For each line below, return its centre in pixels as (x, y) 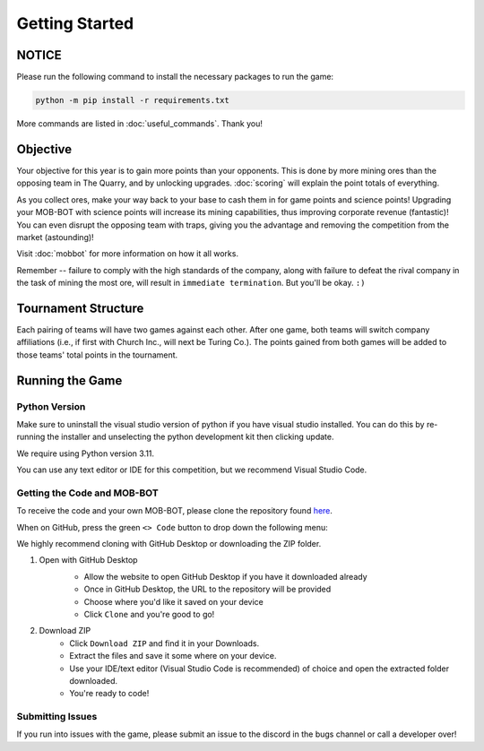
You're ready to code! (109, 694)
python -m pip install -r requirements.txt (133, 100)
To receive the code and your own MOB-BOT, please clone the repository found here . (175, 511)
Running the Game (69, 380)
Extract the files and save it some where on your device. (173, 656)
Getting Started (75, 23)
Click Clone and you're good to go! (149, 614)
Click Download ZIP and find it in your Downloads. (164, 643)
